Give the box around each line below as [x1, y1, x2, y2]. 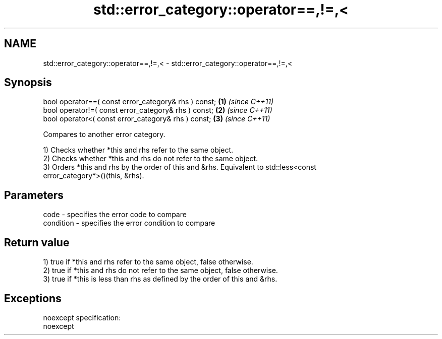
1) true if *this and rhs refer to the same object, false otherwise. [43, 257, 253, 266]
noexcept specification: [43, 313, 121, 322]
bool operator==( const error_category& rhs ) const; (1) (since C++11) [43, 97, 274, 106]
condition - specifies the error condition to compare [43, 219, 215, 228]
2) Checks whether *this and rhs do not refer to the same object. [43, 154, 258, 163]
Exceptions [4, 292, 62, 305]
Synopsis [4, 76, 52, 89]
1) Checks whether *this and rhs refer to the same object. [43, 146, 234, 155]
